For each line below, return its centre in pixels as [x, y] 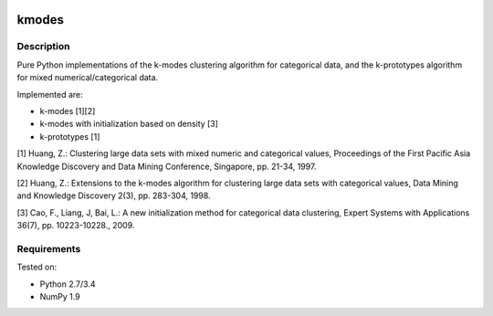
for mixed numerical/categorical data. [88, 78]
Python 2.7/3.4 [68, 284]
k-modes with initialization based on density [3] [129, 124]
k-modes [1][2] [68, 111]
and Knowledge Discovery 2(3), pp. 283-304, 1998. [114, 195]
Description [43, 47]
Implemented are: [50, 94]
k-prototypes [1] [70, 136]
